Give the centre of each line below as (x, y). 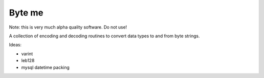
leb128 (28, 61)
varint (27, 54)
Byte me (26, 13)
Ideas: (15, 45)
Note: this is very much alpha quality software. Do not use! (68, 27)
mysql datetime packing (45, 67)
